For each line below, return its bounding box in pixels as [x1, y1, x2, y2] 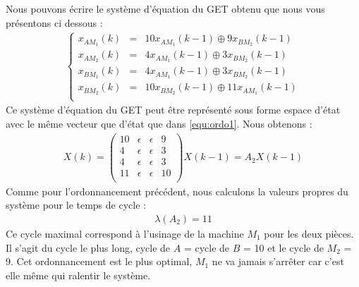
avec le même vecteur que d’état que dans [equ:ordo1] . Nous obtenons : [6, 116, 312, 130]
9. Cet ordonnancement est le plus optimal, [6, 254, 193, 269]
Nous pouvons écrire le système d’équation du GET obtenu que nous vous [6, 1, 325, 16]
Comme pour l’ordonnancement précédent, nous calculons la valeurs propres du [6, 183, 348, 198]
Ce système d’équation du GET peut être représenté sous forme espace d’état [6, 102, 341, 117]
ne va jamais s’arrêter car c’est [212, 254, 344, 269]
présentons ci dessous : [6, 15, 103, 30]
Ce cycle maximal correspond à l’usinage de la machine [6, 226, 244, 240]
